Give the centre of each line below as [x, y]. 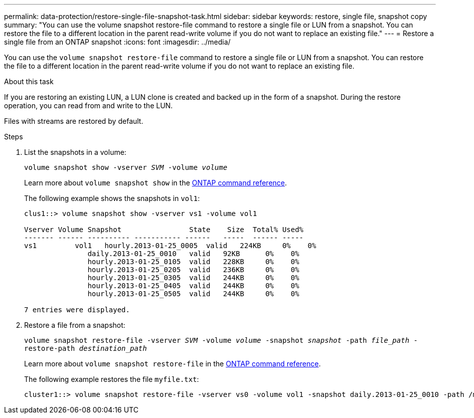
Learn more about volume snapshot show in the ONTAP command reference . [156, 183]
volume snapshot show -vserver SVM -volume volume [126, 167]
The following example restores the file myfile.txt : [112, 379]
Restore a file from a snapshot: [75, 325]
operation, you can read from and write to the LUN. [88, 106]
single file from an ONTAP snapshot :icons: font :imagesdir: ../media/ [117, 42]
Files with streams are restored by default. [74, 121]
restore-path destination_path [86, 348]
